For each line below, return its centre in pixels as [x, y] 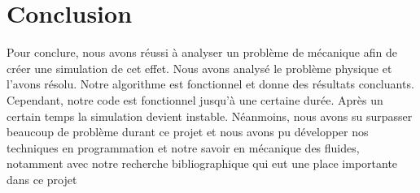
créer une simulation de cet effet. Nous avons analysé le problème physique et [199, 68]
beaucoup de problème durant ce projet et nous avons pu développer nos [188, 132]
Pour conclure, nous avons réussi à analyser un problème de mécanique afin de [202, 52]
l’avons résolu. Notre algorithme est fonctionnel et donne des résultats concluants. [210, 84]
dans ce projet [42, 179]
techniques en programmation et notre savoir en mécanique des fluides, [183, 147]
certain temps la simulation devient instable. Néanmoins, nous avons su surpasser [210, 116]
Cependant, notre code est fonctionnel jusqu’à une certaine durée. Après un [195, 99]
